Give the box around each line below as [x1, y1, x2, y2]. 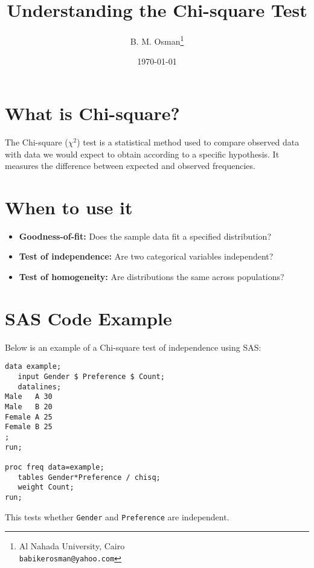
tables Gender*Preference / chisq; [18, 473, 161, 482]
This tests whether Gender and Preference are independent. [5, 510, 229, 523]
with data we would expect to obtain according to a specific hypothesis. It [5, 147, 280, 160]
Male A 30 [5, 392, 53, 401]
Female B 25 [5, 423, 53, 432]
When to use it [5, 194, 133, 219]
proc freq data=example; [5, 462, 104, 471]
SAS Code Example [5, 305, 172, 330]
